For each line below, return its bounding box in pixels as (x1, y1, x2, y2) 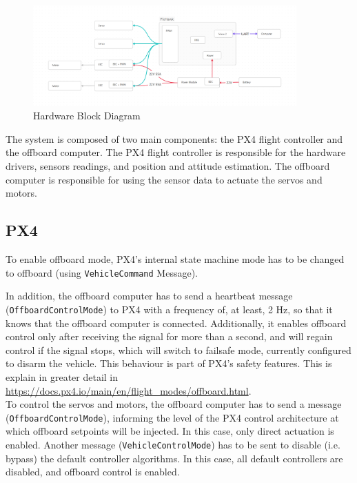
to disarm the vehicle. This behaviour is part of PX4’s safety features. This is (6, 356, 332, 371)
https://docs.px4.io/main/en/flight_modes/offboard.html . (6, 383, 252, 397)
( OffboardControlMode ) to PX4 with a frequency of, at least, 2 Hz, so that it (6, 302, 333, 316)
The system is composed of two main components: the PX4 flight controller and (6, 131, 343, 146)
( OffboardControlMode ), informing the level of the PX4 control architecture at (6, 410, 339, 424)
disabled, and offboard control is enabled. (6, 464, 180, 479)
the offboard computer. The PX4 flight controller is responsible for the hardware (6, 145, 346, 159)
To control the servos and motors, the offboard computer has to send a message (6, 397, 342, 411)
